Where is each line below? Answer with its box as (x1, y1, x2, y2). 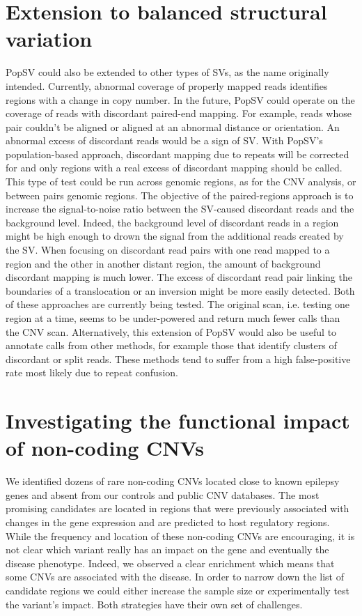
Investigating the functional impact (6, 406, 350, 435)
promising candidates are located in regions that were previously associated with (6, 501, 349, 516)
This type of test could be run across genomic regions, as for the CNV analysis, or (6, 174, 356, 189)
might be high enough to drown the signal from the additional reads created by (6, 229, 344, 243)
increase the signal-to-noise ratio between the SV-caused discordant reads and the (6, 201, 354, 216)
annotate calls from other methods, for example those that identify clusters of (6, 338, 337, 353)
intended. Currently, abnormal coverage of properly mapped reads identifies (6, 78, 328, 93)
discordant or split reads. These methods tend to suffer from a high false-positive (6, 351, 351, 366)
